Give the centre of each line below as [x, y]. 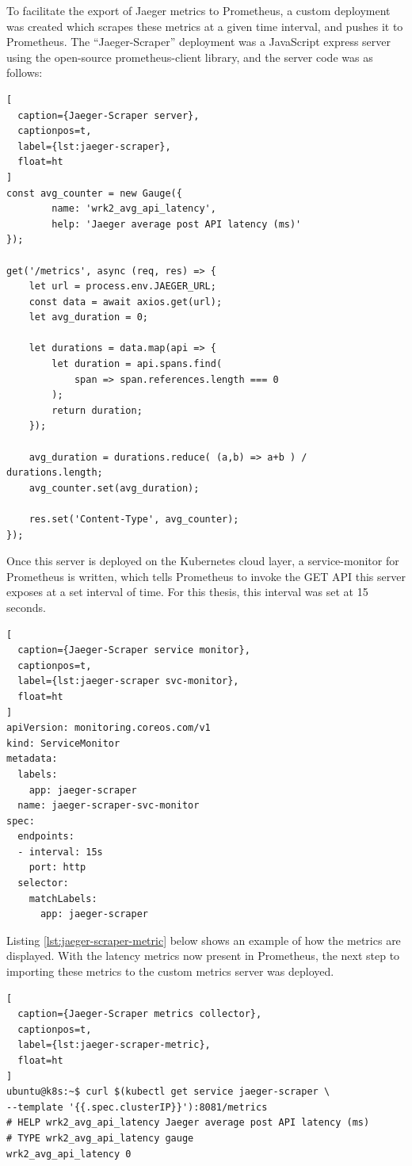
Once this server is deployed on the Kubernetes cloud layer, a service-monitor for [203, 561]
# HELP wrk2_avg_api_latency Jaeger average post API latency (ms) [188, 1123]
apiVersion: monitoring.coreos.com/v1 [109, 728]
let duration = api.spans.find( [137, 364]
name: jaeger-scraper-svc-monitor [109, 806]
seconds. [26, 607]
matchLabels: [63, 898]
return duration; [97, 410]
